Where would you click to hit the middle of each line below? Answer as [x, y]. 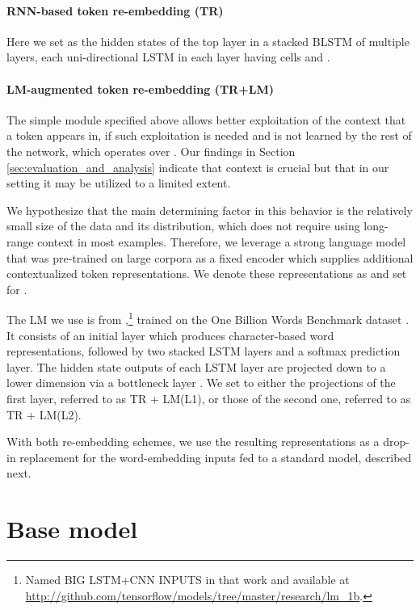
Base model [72, 529]
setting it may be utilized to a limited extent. [119, 183]
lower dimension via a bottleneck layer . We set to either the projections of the [201, 383]
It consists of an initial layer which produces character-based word [170, 335]
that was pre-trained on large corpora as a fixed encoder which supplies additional [210, 257]
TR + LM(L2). [44, 414]
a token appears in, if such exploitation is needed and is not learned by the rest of [209, 135]
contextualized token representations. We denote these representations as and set [207, 273]
